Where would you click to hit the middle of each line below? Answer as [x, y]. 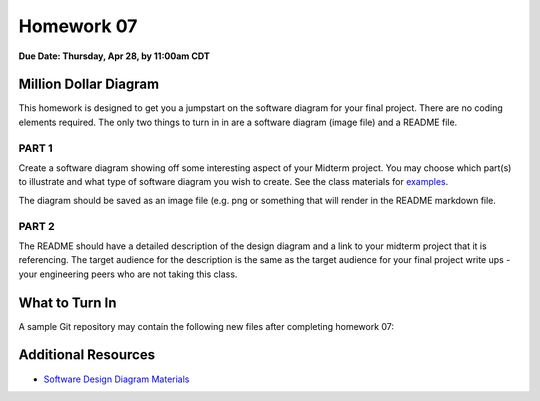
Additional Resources [86, 355]
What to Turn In [67, 302]
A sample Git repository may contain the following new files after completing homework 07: [206, 326]
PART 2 [36, 226]
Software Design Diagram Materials [116, 379]
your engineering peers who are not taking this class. [128, 274]
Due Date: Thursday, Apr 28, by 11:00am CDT [114, 56]
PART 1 [36, 148]
